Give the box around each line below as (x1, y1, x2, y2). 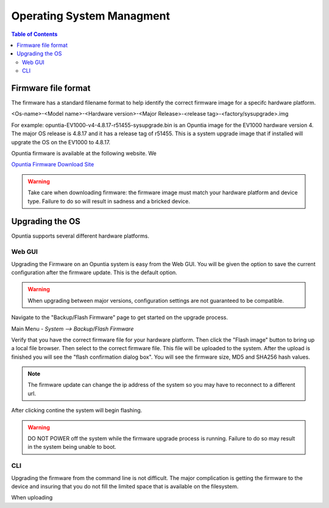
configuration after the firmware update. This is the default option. (11, 269, 178, 276)
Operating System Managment (11, 9, 171, 23)
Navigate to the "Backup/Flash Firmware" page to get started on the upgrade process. (11, 314, 228, 321)
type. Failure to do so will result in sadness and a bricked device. (27, 197, 190, 205)
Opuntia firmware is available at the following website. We (11, 149, 157, 157)
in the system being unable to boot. (27, 443, 117, 451)
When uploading (11, 494, 53, 501)
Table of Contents (11, 30, 58, 38)
